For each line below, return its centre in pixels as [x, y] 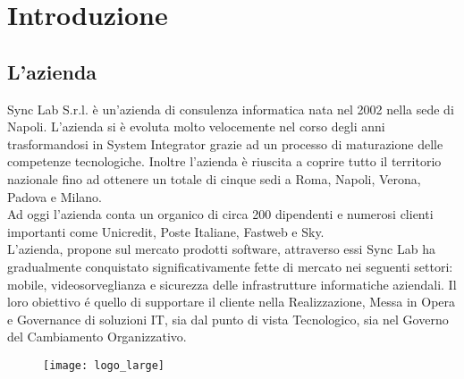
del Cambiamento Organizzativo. [97, 337]
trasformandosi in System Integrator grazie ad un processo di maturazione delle [225, 143]
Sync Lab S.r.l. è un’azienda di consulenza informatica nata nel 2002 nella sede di [231, 109]
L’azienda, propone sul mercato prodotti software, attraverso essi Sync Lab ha [221, 249]
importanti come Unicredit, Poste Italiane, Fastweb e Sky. [166, 231]
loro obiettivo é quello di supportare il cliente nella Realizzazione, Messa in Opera [232, 302]
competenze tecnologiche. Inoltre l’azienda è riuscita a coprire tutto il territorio [224, 161]
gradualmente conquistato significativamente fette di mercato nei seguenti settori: [230, 266]
